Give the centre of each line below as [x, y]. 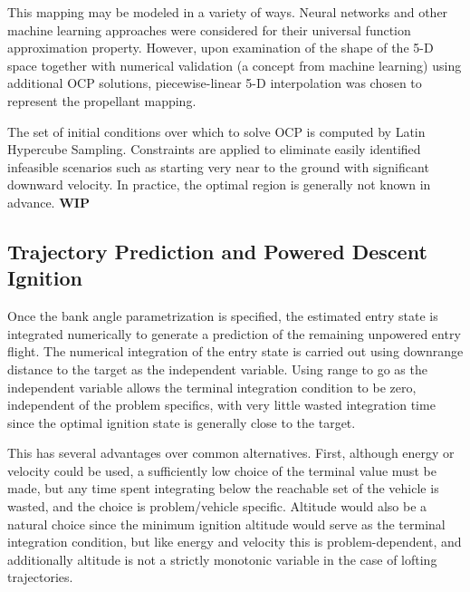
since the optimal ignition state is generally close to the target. [182, 422]
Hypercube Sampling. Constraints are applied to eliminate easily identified [214, 149]
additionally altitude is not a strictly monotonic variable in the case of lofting [222, 559]
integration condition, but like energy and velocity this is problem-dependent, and [235, 542]
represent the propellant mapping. [102, 100]
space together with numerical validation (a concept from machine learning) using [235, 65]
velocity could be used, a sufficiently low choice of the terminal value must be [222, 470]
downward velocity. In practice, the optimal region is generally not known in [219, 184]
